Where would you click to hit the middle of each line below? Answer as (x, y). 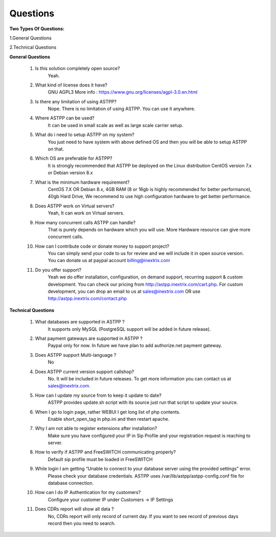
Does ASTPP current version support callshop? (85, 372)
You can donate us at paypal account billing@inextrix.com (109, 261)
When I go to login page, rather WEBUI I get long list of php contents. (108, 412)
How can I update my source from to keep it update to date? (98, 395)
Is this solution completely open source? (77, 69)
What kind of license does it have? (71, 85)
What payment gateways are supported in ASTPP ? (89, 338)
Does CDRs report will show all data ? (75, 509)
